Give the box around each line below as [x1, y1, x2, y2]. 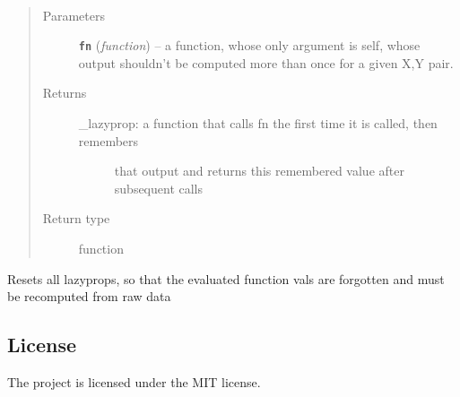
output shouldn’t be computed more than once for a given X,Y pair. [78, 53, 454, 72]
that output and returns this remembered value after [114, 161, 404, 180]
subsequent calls [114, 178, 204, 197]
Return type [42, 209, 110, 228]
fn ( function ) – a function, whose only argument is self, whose [78, 36, 421, 55]
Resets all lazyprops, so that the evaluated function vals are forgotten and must [7, 269, 445, 288]
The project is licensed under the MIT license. [7, 372, 261, 391]
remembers [78, 131, 139, 150]
